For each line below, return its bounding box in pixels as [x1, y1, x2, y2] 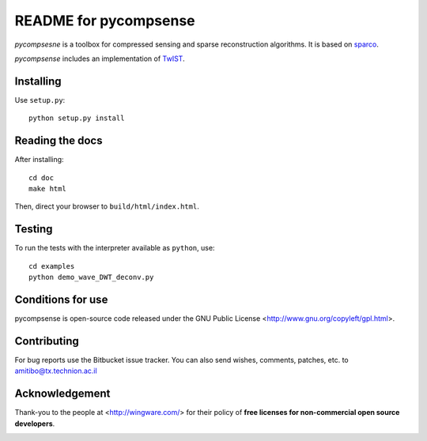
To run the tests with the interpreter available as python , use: [14, 243, 215, 253]
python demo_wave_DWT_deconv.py [28, 273, 154, 281]
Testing [14, 222, 53, 236]
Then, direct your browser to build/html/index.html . [14, 202, 199, 211]
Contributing [14, 334, 79, 348]
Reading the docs [14, 134, 103, 148]
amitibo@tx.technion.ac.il [14, 366, 98, 375]
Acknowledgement [14, 387, 111, 401]
